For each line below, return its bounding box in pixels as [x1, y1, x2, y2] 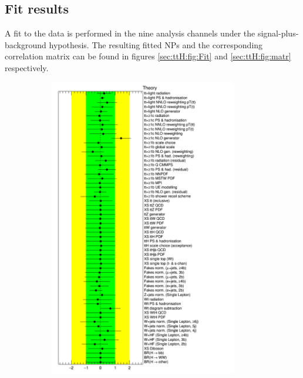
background [5, 38, 46, 51]
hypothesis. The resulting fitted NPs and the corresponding [49, 38, 263, 51]
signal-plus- [257, 27, 299, 39]
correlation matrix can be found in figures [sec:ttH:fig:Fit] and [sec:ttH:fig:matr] [5, 50, 291, 62]
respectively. [5, 61, 49, 73]
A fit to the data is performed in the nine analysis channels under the [5, 27, 255, 39]
